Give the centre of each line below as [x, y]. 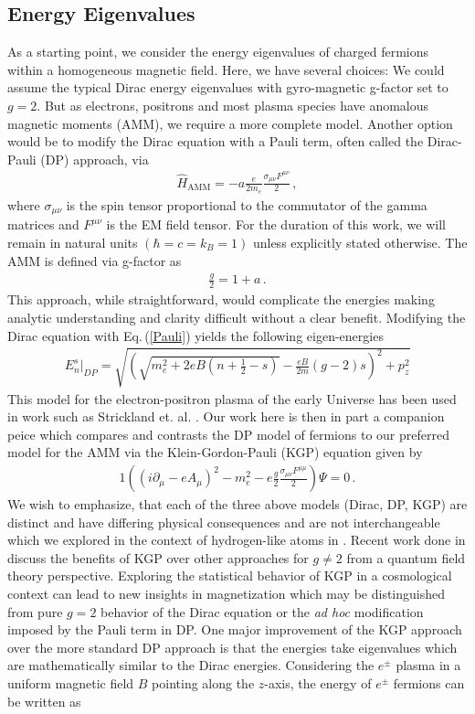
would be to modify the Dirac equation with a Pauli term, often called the [216, 141]
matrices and [43, 224]
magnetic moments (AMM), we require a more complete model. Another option [230, 123]
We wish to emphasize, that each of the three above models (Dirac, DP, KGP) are [237, 504]
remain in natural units [73, 242]
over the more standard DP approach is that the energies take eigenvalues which [232, 647]
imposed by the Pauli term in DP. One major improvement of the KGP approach [235, 629]
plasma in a [428, 665]
